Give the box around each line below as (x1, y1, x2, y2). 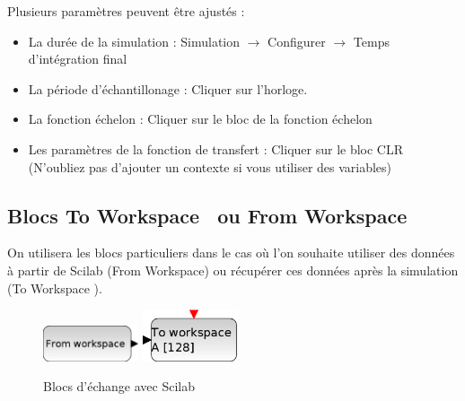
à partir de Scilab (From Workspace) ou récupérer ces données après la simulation (7, 260, 459, 279)
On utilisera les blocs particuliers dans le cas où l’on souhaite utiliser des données (7, 243, 455, 262)
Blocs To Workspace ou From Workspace (7, 201, 408, 229)
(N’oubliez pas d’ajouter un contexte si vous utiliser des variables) (28, 157, 392, 176)
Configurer (268, 31, 326, 50)
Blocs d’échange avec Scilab (43, 377, 196, 396)
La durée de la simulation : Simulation (28, 31, 241, 50)
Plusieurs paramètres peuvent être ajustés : (7, 2, 245, 20)
